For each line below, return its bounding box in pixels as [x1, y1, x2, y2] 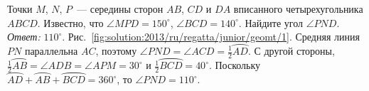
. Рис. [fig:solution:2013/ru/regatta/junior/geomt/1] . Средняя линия [62, 29, 360, 44]
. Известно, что [37, 15, 104, 30]
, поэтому [95, 43, 137, 58]
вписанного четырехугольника [233, 1, 363, 16]
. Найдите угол [238, 15, 304, 30]
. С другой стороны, [247, 43, 335, 58]
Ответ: [7, 29, 41, 44]
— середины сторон [77, 1, 164, 16]
